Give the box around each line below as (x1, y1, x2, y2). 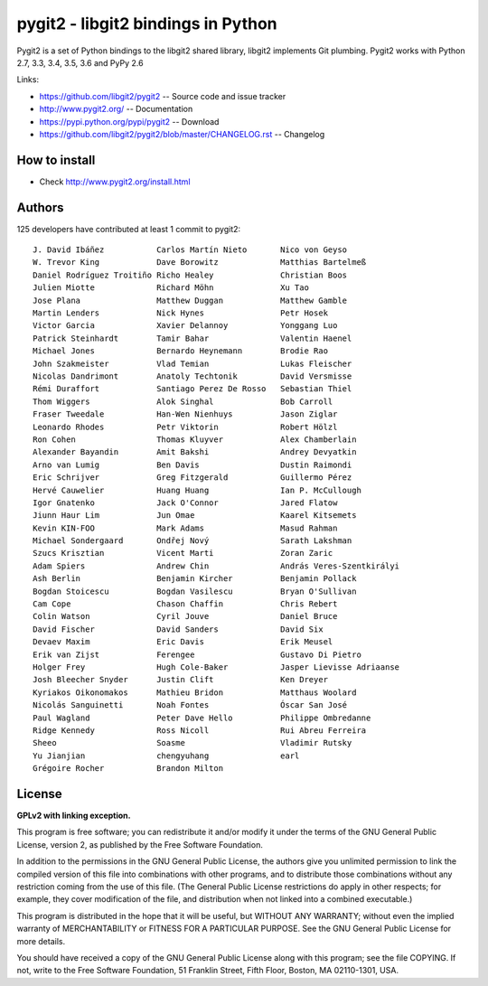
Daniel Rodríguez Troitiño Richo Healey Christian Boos (33, 269, 348, 280)
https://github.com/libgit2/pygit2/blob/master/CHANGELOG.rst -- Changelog (39, 128, 325, 139)
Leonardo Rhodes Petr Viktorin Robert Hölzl (33, 421, 338, 432)
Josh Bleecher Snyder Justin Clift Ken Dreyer (33, 674, 329, 685)
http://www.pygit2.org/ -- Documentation (39, 104, 193, 115)
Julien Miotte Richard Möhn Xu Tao (33, 283, 309, 293)
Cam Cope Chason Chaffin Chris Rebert (33, 599, 338, 609)
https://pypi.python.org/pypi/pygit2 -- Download (39, 116, 220, 127)
